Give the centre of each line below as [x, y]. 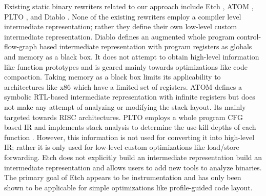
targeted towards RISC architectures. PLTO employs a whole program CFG [124, 117]
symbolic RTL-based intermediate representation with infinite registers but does [130, 97]
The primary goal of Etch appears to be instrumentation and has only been [123, 177]
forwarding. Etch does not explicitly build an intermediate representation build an [133, 157]
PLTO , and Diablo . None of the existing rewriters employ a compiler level [123, 16]
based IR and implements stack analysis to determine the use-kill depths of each [130, 127]
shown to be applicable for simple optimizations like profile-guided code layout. [128, 187]
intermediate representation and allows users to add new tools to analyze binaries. [133, 167]
